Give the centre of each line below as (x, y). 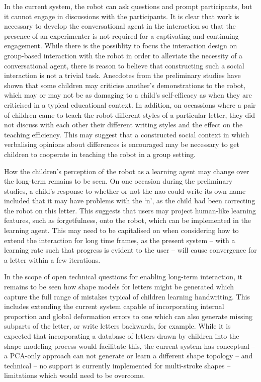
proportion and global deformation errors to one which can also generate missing (128, 316)
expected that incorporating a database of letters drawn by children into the (122, 336)
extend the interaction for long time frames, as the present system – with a (120, 240)
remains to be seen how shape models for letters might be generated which (119, 287)
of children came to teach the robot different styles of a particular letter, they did (129, 114)
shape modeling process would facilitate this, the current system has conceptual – (130, 346)
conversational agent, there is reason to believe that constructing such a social (124, 65)
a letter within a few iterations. (52, 259)
